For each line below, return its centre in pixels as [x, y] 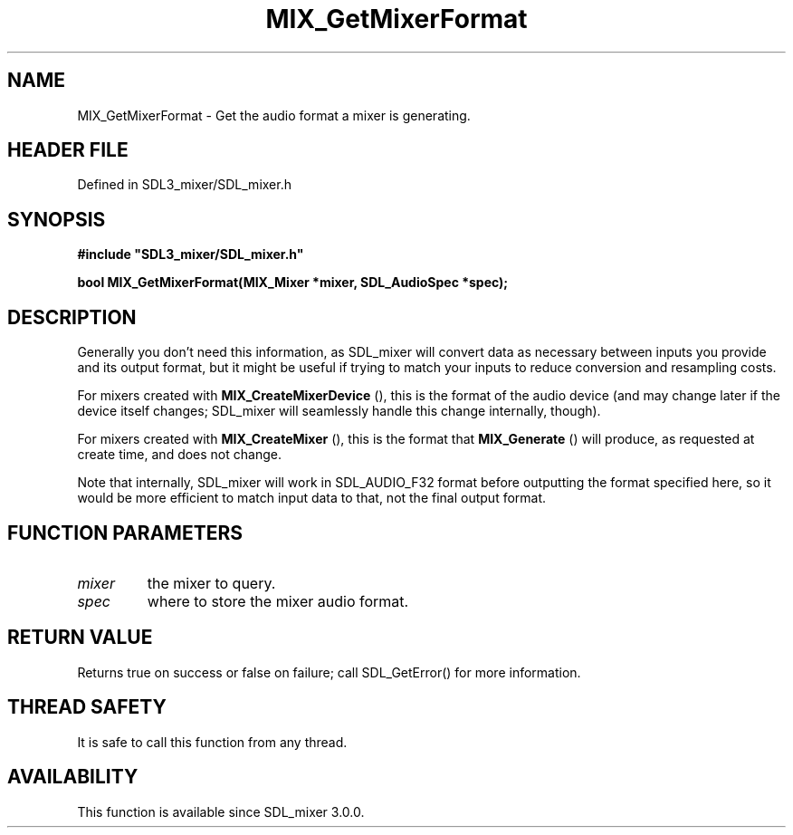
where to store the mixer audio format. [278, 601]
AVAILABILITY [73, 777]
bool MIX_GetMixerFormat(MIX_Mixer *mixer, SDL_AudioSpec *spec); [293, 283]
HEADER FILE [68, 150]
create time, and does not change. [179, 455]
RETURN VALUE [80, 638]
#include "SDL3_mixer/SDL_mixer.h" [191, 254]
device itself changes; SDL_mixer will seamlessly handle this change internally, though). [339, 411]
